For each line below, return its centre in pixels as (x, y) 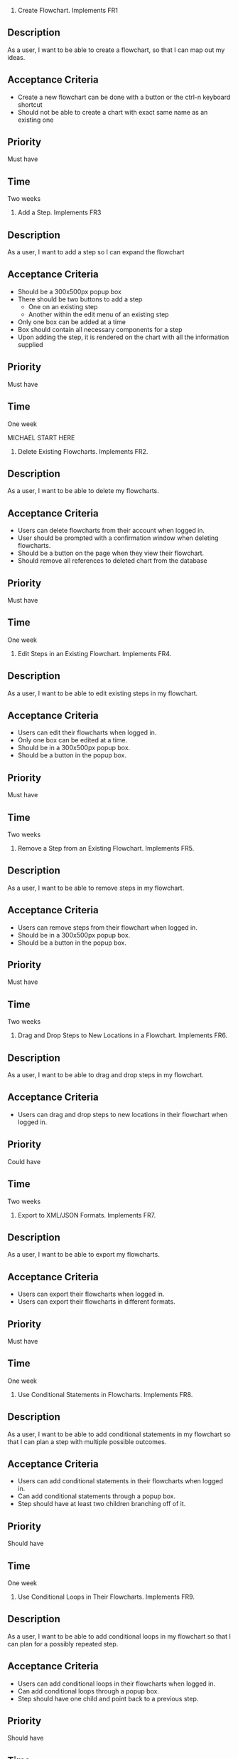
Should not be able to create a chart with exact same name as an (113, 112)
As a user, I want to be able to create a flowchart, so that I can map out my (116, 50)
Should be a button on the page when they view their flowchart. (111, 553)
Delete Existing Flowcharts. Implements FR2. (83, 451)
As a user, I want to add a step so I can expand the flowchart (96, 252)
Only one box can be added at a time (72, 322)
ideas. (16, 57)
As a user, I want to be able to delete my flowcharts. (83, 491)
